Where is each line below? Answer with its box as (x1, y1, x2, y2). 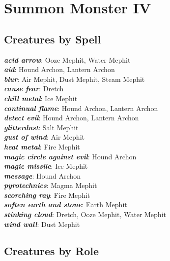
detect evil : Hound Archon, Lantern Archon (4, 112, 139, 123)
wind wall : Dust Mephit (4, 219, 80, 229)
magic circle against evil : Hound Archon (4, 151, 137, 161)
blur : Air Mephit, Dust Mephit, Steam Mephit (4, 74, 145, 84)
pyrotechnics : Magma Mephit (4, 180, 97, 190)
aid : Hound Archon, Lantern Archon (4, 64, 115, 75)
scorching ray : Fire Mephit (4, 189, 90, 200)
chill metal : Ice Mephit (4, 93, 78, 103)
